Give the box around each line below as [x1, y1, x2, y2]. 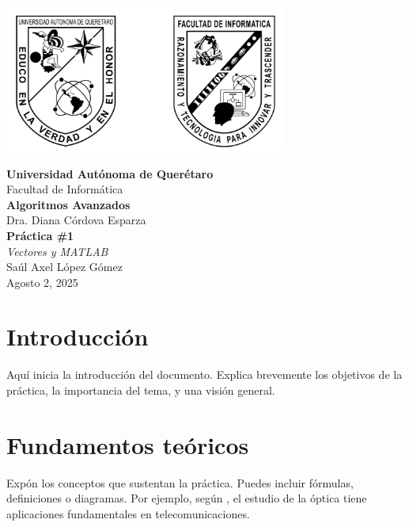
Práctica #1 [6, 227, 74, 243]
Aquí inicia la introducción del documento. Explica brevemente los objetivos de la [6, 366, 403, 383]
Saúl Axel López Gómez [6, 258, 123, 275]
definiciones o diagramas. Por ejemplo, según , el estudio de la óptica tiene [6, 490, 367, 506]
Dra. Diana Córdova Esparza [6, 212, 146, 228]
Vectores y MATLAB [6, 242, 108, 259]
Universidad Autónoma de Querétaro [6, 165, 214, 181]
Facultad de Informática [6, 181, 123, 197]
